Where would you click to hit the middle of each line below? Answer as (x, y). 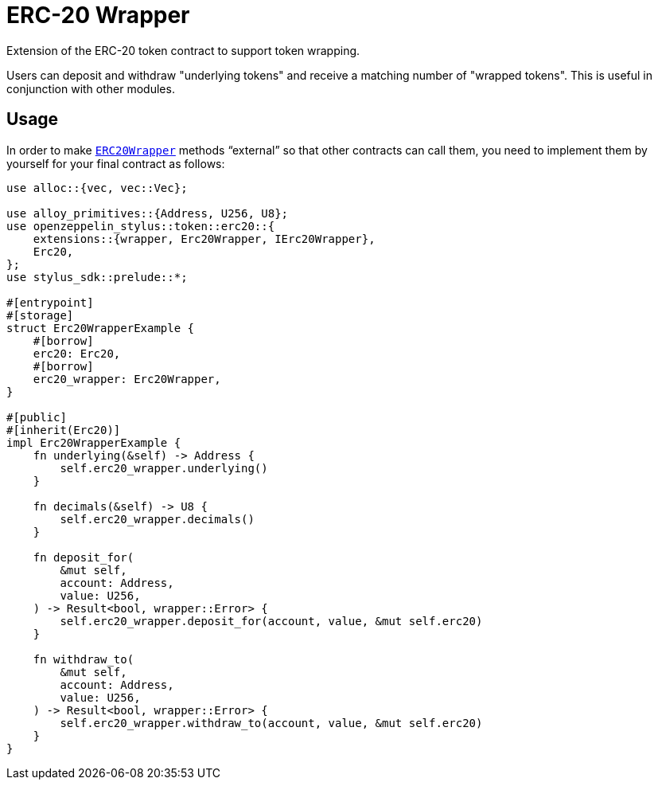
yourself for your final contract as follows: (116, 163)
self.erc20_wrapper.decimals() (157, 519)
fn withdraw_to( (84, 659)
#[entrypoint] (50, 302)
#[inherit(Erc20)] (64, 430)
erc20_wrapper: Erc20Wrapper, (127, 379)
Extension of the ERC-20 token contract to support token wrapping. (183, 50)
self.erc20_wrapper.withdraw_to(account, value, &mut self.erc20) (271, 723)
